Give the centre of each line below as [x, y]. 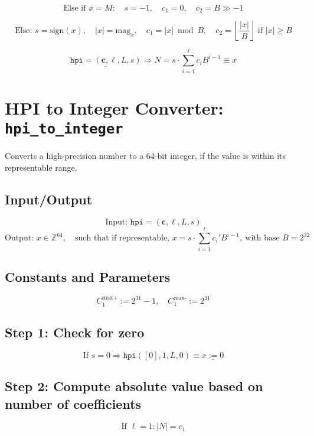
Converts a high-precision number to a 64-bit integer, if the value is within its [145, 156]
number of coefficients [73, 403]
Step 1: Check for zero [75, 332]
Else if [75, 8]
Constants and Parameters [88, 276]
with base [262, 238]
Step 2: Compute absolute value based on [134, 386]
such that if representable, [122, 238]
